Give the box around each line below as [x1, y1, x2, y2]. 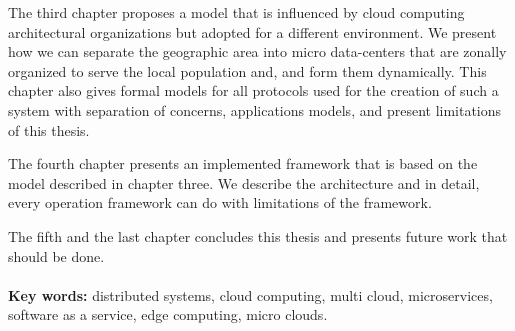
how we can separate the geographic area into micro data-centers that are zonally [8, 41, 507, 62]
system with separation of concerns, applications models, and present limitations [8, 99, 502, 120]
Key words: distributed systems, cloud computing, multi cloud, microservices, [8, 284, 493, 305]
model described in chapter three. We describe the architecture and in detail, [8, 172, 480, 193]
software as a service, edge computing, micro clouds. [8, 304, 328, 325]
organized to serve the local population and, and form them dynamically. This [8, 60, 487, 81]
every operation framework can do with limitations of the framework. [8, 192, 432, 213]
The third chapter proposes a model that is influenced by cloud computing [8, 2, 465, 22]
